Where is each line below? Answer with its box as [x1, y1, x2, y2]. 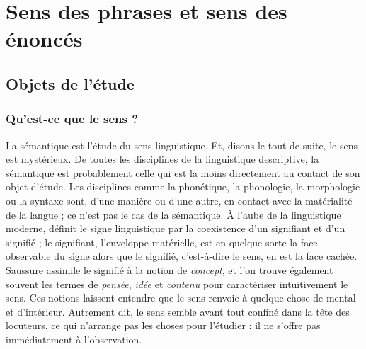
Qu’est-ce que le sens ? [6, 110, 139, 127]
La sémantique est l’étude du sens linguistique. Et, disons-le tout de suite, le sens [6, 137, 358, 152]
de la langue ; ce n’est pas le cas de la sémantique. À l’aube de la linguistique [6, 207, 341, 222]
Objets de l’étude [6, 72, 135, 94]
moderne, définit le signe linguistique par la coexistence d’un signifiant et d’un [6, 221, 345, 236]
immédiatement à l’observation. [6, 331, 142, 346]
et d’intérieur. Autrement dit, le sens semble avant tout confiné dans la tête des [6, 304, 350, 319]
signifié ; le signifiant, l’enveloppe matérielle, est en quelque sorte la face [6, 234, 318, 249]
